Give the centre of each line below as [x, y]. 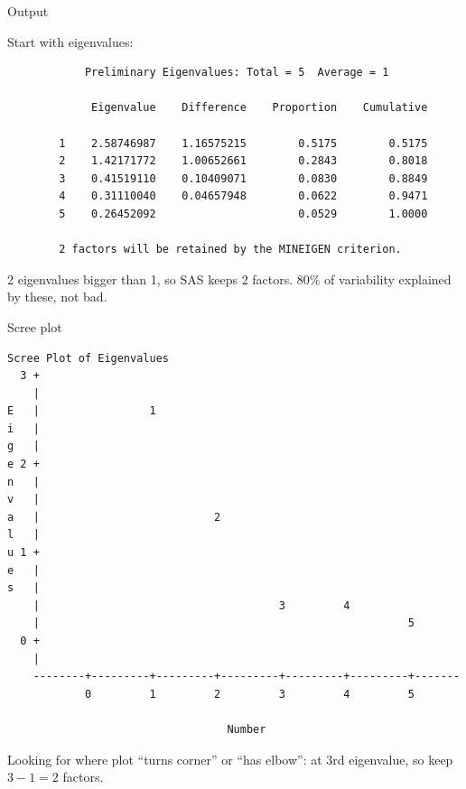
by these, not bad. [57, 297]
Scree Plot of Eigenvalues [88, 358]
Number [247, 729]
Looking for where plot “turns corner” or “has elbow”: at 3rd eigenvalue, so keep [230, 759]
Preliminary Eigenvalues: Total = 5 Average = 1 [237, 73]
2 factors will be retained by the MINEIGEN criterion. [230, 250]
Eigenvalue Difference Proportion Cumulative [260, 108]
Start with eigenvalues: [70, 41]
